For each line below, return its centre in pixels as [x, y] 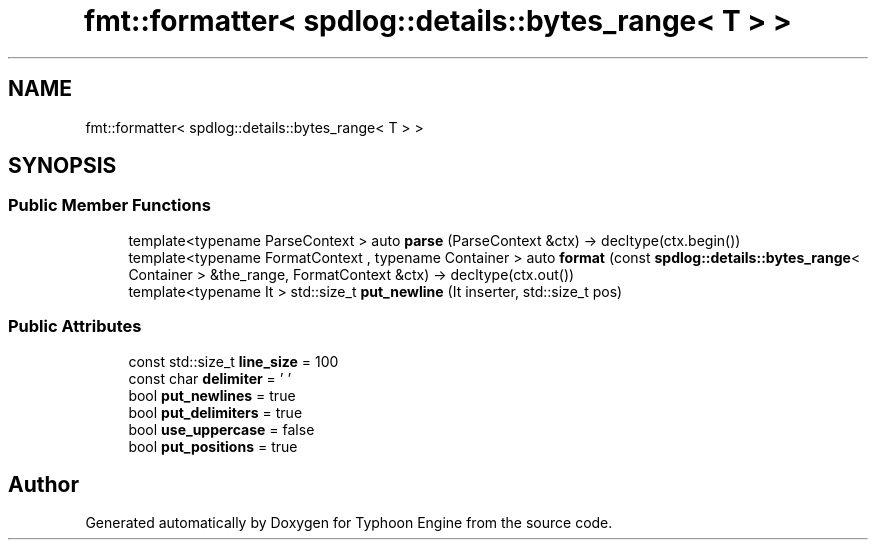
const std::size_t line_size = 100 [233, 361]
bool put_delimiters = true [215, 412]
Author [43, 484]
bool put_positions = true [213, 446]
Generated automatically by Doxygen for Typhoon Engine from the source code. [349, 523]
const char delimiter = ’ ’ [210, 378]
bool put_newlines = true [212, 395]
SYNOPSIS [62, 166]
